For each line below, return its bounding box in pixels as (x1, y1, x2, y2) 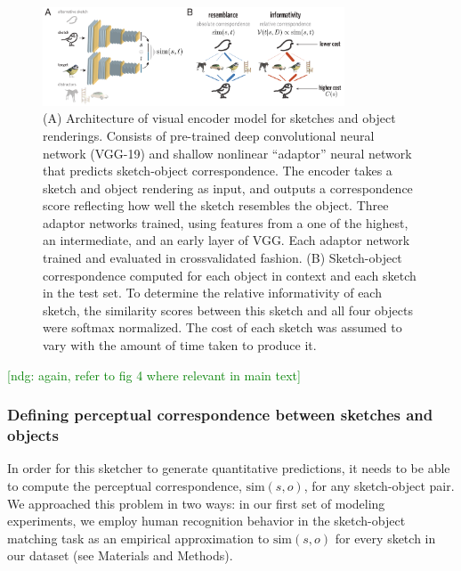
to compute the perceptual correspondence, (7, 476, 242, 494)
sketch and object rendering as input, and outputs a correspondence (43, 178, 413, 197)
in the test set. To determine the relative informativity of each (43, 283, 382, 302)
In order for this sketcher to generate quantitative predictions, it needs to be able (7, 459, 450, 477)
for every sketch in (335, 528, 436, 547)
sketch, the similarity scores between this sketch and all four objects (43, 300, 413, 319)
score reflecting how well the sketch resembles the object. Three (43, 196, 389, 215)
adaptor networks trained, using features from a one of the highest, (43, 213, 408, 232)
